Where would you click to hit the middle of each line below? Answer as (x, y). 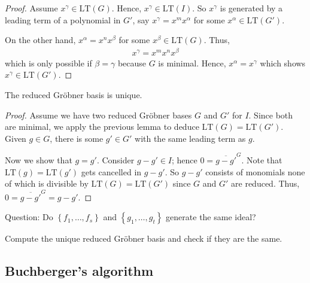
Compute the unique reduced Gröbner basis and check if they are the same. (144, 238)
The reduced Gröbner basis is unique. (74, 95)
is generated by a (251, 8)
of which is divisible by (47, 183)
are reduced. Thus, (265, 183)
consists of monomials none (255, 171)
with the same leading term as (190, 138)
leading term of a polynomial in (63, 19)
